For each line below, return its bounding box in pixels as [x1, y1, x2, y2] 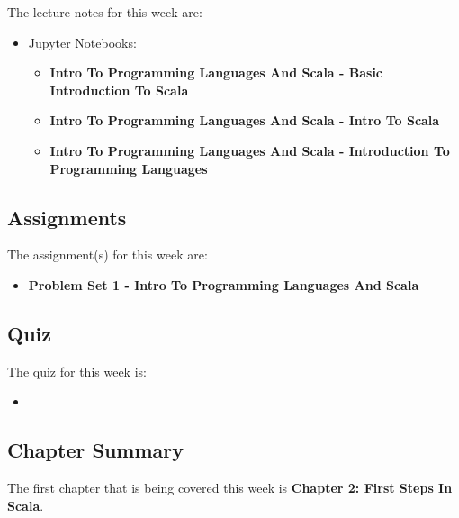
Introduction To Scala [49, 80, 189, 99]
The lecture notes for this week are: [7, 3, 202, 21]
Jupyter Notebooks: [28, 32, 137, 51]
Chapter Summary [7, 436, 184, 464]
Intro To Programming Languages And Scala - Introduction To [49, 141, 450, 159]
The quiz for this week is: [7, 361, 147, 380]
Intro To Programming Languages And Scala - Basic [49, 63, 383, 82]
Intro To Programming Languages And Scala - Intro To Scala [49, 111, 440, 130]
